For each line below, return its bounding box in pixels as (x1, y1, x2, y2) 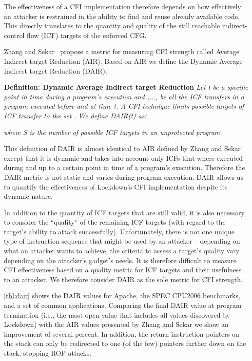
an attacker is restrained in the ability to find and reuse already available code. (4, 11, 240, 21)
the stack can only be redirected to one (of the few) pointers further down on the (4, 338, 246, 348)
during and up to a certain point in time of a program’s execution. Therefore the (4, 162, 245, 172)
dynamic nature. (4, 191, 53, 201)
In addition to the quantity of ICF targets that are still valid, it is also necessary (4, 207, 245, 217)
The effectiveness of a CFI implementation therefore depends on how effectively (4, 1, 241, 11)
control (4, 30, 25, 40)
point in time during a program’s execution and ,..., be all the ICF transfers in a (4, 91, 244, 101)
